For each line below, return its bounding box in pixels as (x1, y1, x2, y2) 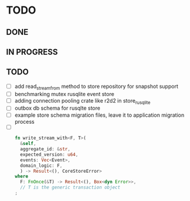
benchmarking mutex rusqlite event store (14, 90, 115, 97)
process (14, 118, 35, 125)
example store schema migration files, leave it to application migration (14, 111, 185, 118)
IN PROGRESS (6, 47, 58, 57)
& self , (20, 141, 36, 147)
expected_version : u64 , (20, 151, 78, 157)
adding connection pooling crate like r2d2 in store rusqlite (14, 97, 151, 106)
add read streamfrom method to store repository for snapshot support (14, 83, 178, 91)
